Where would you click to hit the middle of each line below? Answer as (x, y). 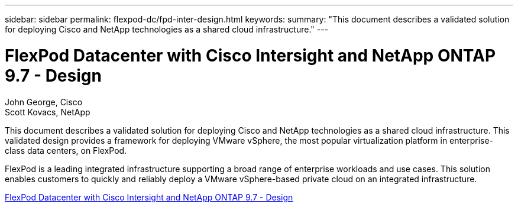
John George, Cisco (44, 102)
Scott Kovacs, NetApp (48, 112)
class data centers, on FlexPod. (66, 150)
